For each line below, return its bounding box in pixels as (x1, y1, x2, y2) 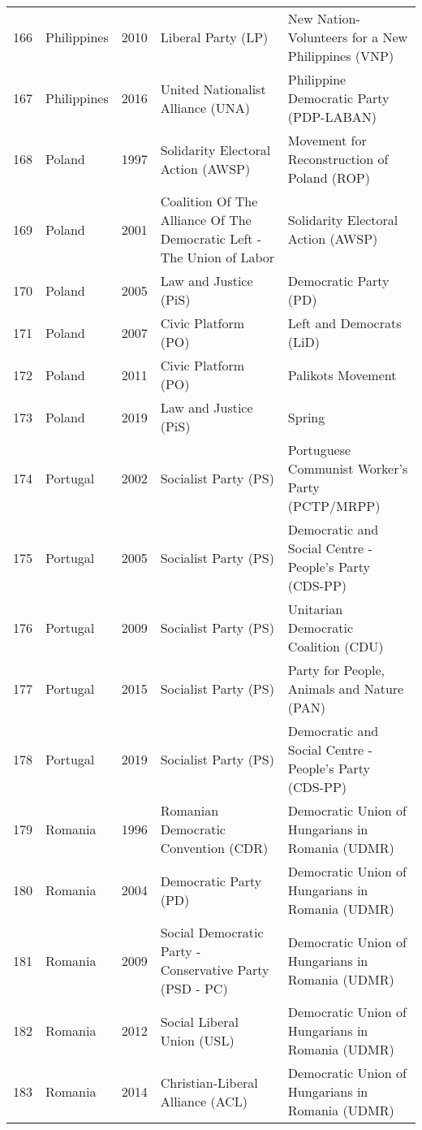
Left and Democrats (287, 314, 402, 332)
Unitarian (287, 600, 343, 618)
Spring (287, 407, 325, 426)
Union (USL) (160, 1030, 235, 1050)
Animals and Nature (287, 679, 404, 698)
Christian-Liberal (160, 1072, 258, 1092)
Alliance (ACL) (160, 1091, 248, 1111)
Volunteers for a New (287, 28, 408, 46)
